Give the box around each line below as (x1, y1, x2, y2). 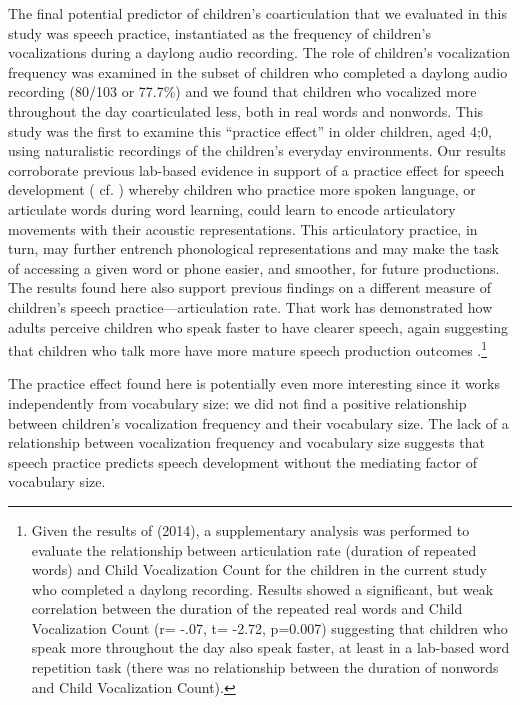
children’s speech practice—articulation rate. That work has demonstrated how (8, 296, 493, 317)
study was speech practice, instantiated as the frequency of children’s (8, 22, 431, 43)
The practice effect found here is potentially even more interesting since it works (8, 373, 500, 394)
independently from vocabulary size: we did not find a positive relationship (8, 392, 467, 413)
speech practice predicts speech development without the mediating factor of (8, 451, 477, 472)
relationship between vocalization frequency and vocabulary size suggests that (8, 432, 485, 453)
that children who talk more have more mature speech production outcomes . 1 (8, 337, 488, 360)
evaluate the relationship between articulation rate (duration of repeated (31, 539, 477, 560)
